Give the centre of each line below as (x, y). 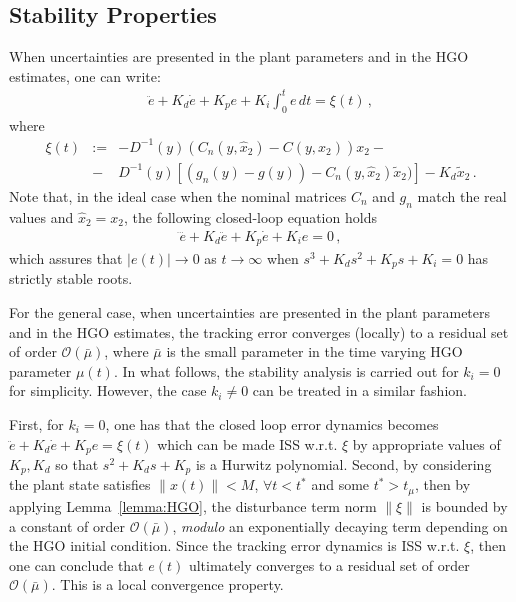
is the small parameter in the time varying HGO (314, 351)
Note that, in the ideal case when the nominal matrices (178, 195)
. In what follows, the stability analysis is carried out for (286, 370)
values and (41, 216)
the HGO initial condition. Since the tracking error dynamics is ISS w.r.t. (234, 545)
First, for (36, 423)
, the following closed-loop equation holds (250, 216)
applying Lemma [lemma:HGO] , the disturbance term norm (193, 505)
